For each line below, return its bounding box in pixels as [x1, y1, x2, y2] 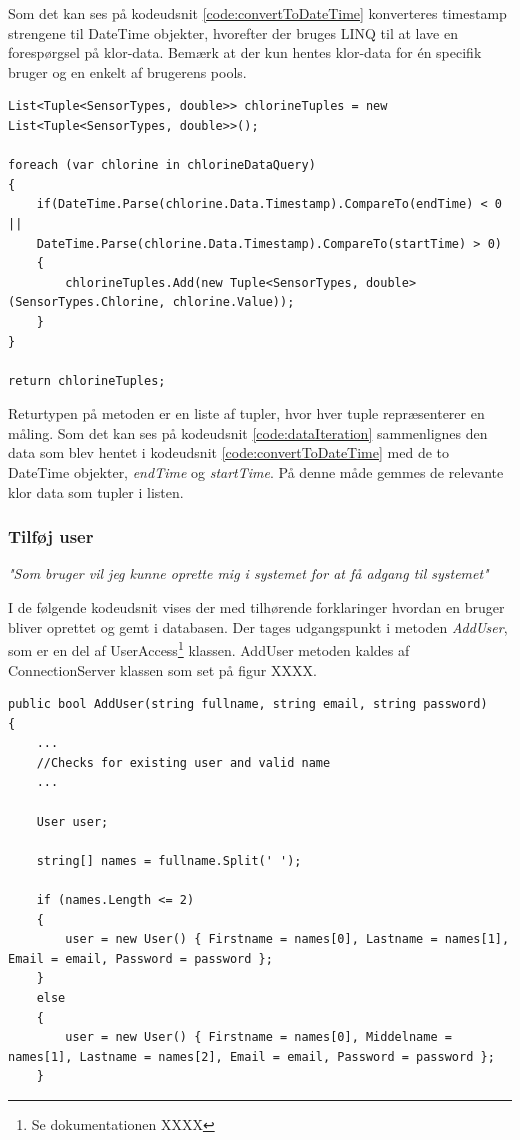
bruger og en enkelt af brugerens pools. [8, 61, 247, 82]
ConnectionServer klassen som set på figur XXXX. [8, 659, 317, 680]
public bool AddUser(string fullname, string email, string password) [8, 697, 488, 712]
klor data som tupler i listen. [8, 481, 184, 502]
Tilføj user [8, 524, 94, 549]
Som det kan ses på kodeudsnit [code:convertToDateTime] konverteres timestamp [8, 3, 507, 23]
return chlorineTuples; [8, 373, 166, 388]
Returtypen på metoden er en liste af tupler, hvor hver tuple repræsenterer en [8, 403, 485, 424]
